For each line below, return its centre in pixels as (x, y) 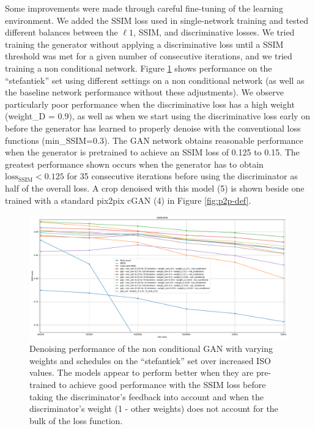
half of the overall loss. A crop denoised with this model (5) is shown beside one (155, 188)
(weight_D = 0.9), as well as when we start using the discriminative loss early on (157, 116)
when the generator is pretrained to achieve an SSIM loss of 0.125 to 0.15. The (152, 152)
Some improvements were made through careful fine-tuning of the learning (144, 8)
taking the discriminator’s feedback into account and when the (146, 396)
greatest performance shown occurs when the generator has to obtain (134, 164)
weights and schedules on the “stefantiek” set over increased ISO (150, 360)
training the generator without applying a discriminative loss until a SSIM (144, 44)
